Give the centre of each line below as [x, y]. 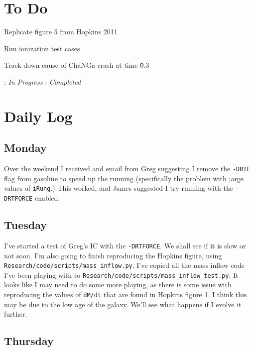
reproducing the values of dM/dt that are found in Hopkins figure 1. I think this [126, 294]
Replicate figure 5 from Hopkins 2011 [61, 32]
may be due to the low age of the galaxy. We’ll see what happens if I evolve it [123, 304]
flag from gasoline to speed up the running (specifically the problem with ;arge [124, 178]
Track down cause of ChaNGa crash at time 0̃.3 [77, 65]
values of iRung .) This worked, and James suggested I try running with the [119, 188]
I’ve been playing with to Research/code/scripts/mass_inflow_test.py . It [121, 275]
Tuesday [26, 225]
